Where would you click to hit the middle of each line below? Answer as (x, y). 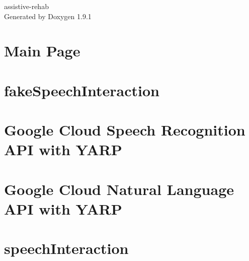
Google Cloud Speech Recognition (125, 130)
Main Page (42, 51)
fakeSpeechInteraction (82, 90)
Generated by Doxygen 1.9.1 (48, 16)
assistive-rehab (26, 6)
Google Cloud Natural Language (119, 189)
